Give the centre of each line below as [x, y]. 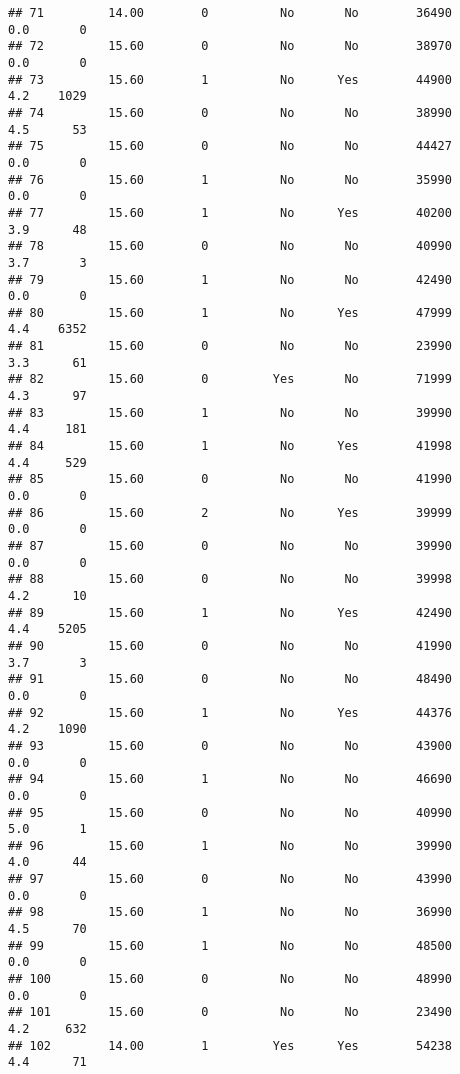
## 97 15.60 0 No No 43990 [230, 879]
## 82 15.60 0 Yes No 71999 [230, 379]
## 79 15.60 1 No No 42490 [230, 279]
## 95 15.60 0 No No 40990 [230, 812]
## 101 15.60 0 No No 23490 [230, 1012]
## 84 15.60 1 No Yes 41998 [230, 446]
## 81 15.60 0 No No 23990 [230, 346]
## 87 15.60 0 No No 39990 [230, 546]
